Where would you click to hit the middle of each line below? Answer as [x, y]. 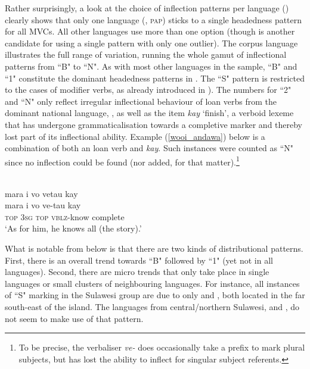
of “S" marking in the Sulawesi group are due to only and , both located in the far [155, 295]
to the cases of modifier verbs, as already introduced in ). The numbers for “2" [148, 90]
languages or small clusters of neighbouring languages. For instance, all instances [152, 283]
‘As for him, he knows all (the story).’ [73, 228]
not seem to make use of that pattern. [74, 318]
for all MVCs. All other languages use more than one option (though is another [150, 31]
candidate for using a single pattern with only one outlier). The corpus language [151, 43]
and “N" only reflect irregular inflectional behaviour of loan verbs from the [141, 101]
